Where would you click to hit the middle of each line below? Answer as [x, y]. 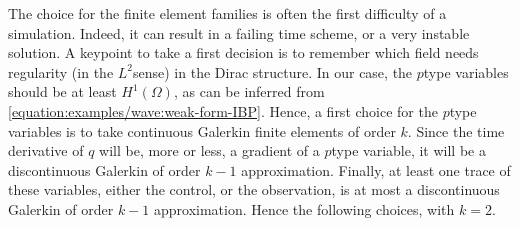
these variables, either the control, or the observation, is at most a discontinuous [254, 189]
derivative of [46, 150]
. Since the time [456, 130]
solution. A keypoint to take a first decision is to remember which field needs [243, 52]
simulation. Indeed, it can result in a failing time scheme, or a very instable [239, 32]
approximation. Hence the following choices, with [304, 208]
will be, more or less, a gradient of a [209, 150]
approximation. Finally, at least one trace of [376, 169]
